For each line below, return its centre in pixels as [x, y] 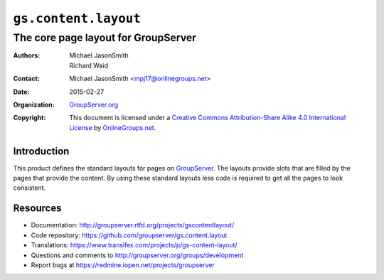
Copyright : [30, 118]
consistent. [30, 188]
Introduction [41, 151]
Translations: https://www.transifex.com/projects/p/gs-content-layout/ [134, 245]
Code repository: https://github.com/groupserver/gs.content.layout [129, 235]
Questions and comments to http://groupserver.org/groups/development [137, 255]
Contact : [27, 79]
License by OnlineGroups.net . [113, 127]
